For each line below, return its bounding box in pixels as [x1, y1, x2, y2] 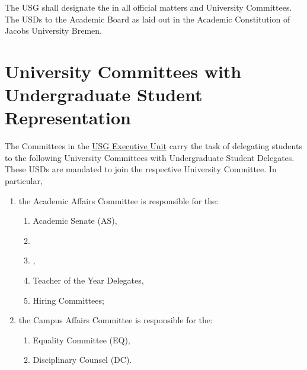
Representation [5, 105, 131, 130]
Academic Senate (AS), [33, 214, 117, 227]
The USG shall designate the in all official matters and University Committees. [5, 1, 292, 13]
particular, [5, 175, 43, 187]
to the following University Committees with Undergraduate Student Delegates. [5, 151, 295, 163]
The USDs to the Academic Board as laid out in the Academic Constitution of [5, 12, 290, 25]
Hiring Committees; [33, 294, 104, 306]
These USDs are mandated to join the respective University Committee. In [5, 163, 277, 175]
